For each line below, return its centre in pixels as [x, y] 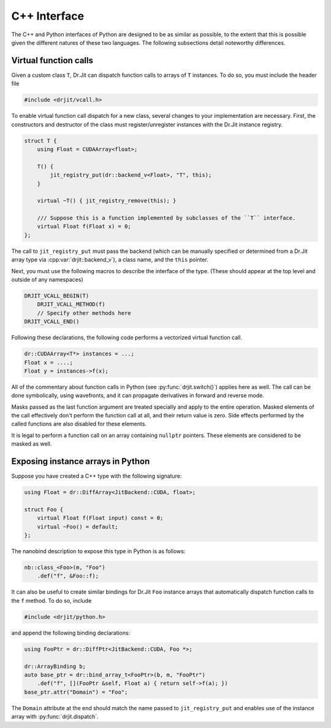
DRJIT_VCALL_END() [52, 322]
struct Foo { [44, 509]
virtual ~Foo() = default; [78, 527]
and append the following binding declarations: [71, 633]
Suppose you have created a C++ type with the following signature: [97, 476]
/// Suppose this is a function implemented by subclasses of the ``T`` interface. [166, 218]
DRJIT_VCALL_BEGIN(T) [57, 296]
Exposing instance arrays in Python [81, 461]
